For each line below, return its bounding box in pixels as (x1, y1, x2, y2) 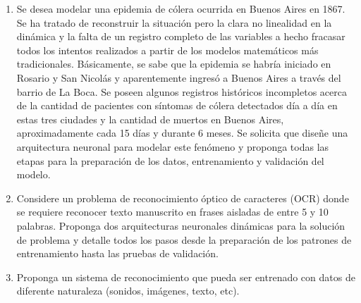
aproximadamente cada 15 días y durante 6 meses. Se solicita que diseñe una (16, 125, 348, 140)
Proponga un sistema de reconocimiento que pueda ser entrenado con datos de (16, 269, 355, 284)
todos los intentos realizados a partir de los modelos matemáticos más (16, 42, 319, 57)
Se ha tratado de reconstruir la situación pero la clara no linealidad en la (16, 15, 332, 30)
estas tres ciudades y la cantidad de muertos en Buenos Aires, (16, 111, 284, 126)
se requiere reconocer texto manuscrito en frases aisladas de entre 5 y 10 (16, 204, 329, 219)
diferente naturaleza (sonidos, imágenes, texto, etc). (16, 283, 240, 298)
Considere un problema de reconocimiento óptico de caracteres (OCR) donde (16, 190, 349, 205)
